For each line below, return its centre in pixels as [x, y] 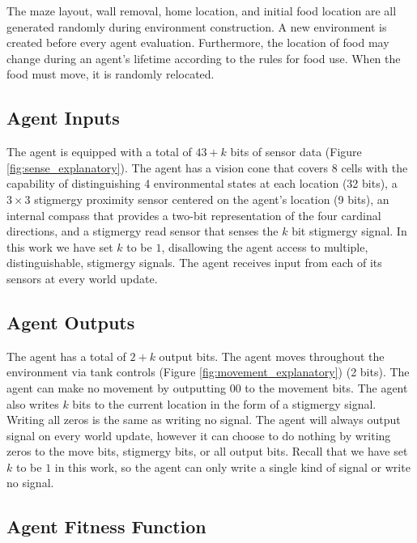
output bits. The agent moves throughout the [272, 356]
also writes [33, 403]
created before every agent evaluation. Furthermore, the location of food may [198, 42]
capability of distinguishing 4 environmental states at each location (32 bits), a [202, 183]
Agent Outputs [71, 322]
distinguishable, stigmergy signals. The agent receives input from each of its [194, 263]
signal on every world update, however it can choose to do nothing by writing [199, 435]
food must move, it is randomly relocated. [111, 74]
